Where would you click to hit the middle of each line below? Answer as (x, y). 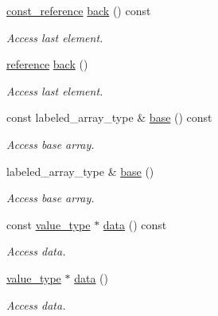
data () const (135, 224)
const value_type (49, 224)
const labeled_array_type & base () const (109, 117)
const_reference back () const (79, 10)
